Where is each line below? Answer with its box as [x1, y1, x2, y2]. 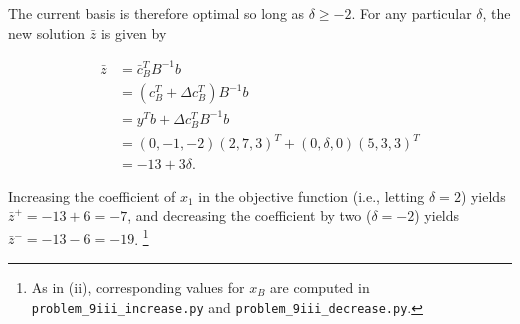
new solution [8, 22, 86, 43]
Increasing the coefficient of [8, 185, 176, 206]
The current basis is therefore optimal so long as [8, 3, 305, 23]
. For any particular [351, 3, 472, 23]
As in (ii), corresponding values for [31, 276, 245, 297]
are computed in [270, 276, 370, 297]
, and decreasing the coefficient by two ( [127, 205, 372, 226]
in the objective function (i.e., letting [198, 185, 425, 206]
